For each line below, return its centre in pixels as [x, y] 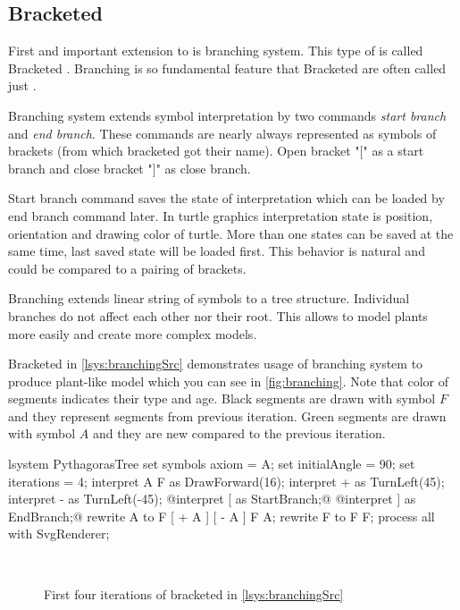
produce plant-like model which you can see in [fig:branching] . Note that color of [228, 381]
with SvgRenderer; [59, 534]
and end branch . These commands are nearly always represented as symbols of [222, 133]
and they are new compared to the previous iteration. [239, 433]
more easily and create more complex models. [133, 333]
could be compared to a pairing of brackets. [127, 268]
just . [22, 85]
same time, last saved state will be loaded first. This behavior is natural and [217, 251]
